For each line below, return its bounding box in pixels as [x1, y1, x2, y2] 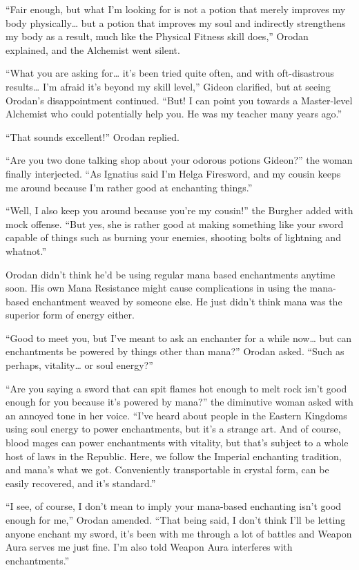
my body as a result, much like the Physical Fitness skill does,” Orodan [6, 29, 309, 44]
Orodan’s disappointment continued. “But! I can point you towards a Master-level [6, 93, 353, 107]
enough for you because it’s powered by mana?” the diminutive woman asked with [6, 395, 353, 409]
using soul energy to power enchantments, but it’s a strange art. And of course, [6, 421, 341, 436]
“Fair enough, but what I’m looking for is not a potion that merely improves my [6, 2, 346, 16]
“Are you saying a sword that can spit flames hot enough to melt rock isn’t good [6, 381, 347, 395]
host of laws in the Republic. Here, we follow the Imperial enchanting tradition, [6, 448, 342, 463]
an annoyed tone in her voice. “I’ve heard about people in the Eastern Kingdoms [6, 408, 347, 422]
